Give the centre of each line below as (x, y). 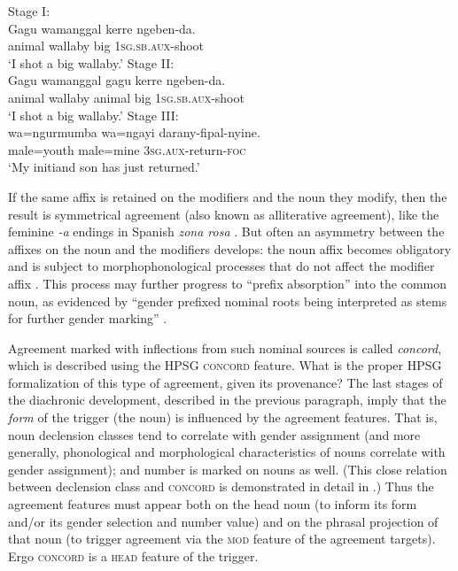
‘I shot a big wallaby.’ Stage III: (93, 115)
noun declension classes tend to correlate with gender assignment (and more (214, 434)
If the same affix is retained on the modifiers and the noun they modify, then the (228, 196)
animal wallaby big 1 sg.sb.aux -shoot (106, 46)
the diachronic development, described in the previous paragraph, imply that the (227, 400)
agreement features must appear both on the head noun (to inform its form (213, 504)
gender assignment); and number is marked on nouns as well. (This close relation (228, 469)
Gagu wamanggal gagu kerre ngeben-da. (117, 80)
